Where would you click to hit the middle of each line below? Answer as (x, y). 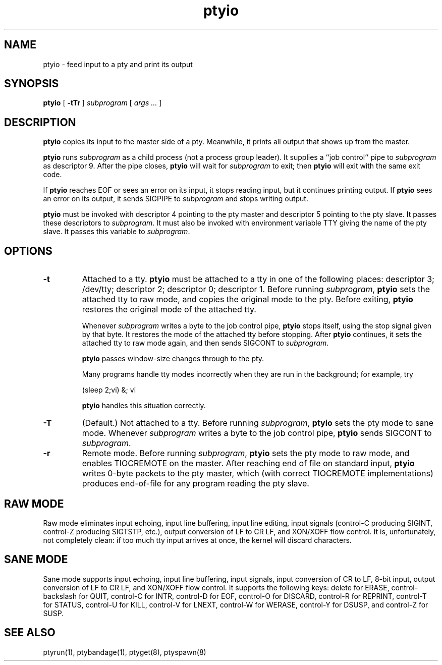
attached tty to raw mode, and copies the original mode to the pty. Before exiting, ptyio (247, 299)
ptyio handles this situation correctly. (144, 406)
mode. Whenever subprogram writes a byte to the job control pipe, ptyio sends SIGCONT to (257, 433)
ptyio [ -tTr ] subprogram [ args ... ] (102, 103)
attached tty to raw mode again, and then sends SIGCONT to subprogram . (205, 343)
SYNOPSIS (32, 84)
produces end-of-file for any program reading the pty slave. (196, 484)
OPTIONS (28, 251)
